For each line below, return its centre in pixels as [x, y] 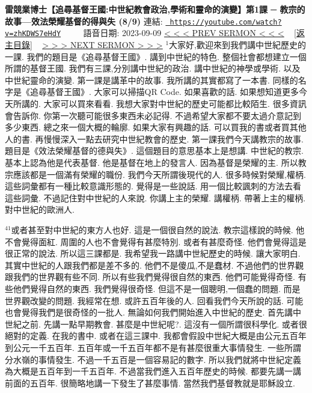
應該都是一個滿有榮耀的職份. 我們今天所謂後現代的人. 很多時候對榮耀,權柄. [159, 174]
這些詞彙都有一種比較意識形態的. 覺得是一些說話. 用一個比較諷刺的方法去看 [153, 186]
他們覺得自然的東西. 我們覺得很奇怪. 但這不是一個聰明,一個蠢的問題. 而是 [157, 288]
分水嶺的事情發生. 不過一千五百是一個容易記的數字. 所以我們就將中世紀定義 [153, 359]
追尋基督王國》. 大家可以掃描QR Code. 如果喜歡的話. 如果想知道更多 [164, 92]
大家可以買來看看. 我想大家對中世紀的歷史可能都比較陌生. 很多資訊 [175, 104]
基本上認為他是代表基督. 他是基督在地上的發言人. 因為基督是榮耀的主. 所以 [151, 163]
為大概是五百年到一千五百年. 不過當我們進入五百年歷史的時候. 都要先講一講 [153, 371]
